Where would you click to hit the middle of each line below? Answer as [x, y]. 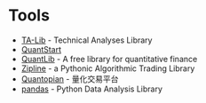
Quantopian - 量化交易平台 [70, 79]
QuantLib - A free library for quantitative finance [109, 59]
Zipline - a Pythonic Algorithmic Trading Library [108, 68]
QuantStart [41, 49]
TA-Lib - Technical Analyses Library [87, 40]
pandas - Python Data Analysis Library [92, 89]
